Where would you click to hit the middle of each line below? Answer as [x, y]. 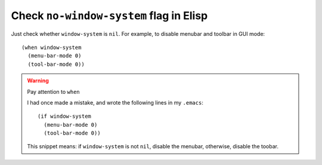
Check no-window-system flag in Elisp [109, 16]
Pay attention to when [53, 91]
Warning [38, 81]
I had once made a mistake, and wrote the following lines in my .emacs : [115, 102]
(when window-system [52, 47]
